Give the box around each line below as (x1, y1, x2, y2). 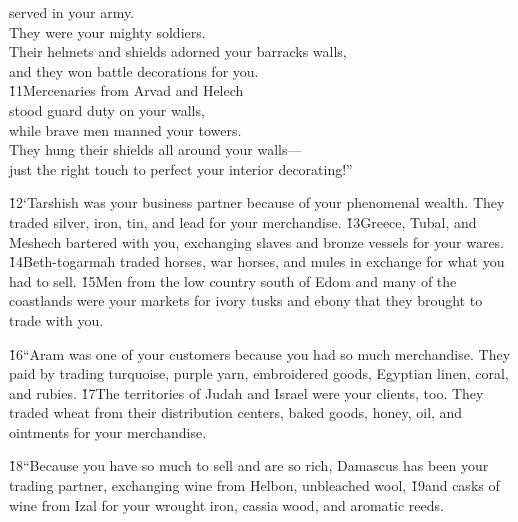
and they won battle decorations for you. (9, 60, 259, 81)
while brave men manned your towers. (9, 119, 242, 140)
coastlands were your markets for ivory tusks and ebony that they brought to (9, 290, 483, 311)
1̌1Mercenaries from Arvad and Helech (9, 80, 244, 101)
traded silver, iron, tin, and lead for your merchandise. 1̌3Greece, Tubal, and (9, 211, 477, 232)
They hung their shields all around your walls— (9, 139, 302, 160)
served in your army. (9, 2, 135, 22)
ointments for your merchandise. (9, 421, 207, 442)
